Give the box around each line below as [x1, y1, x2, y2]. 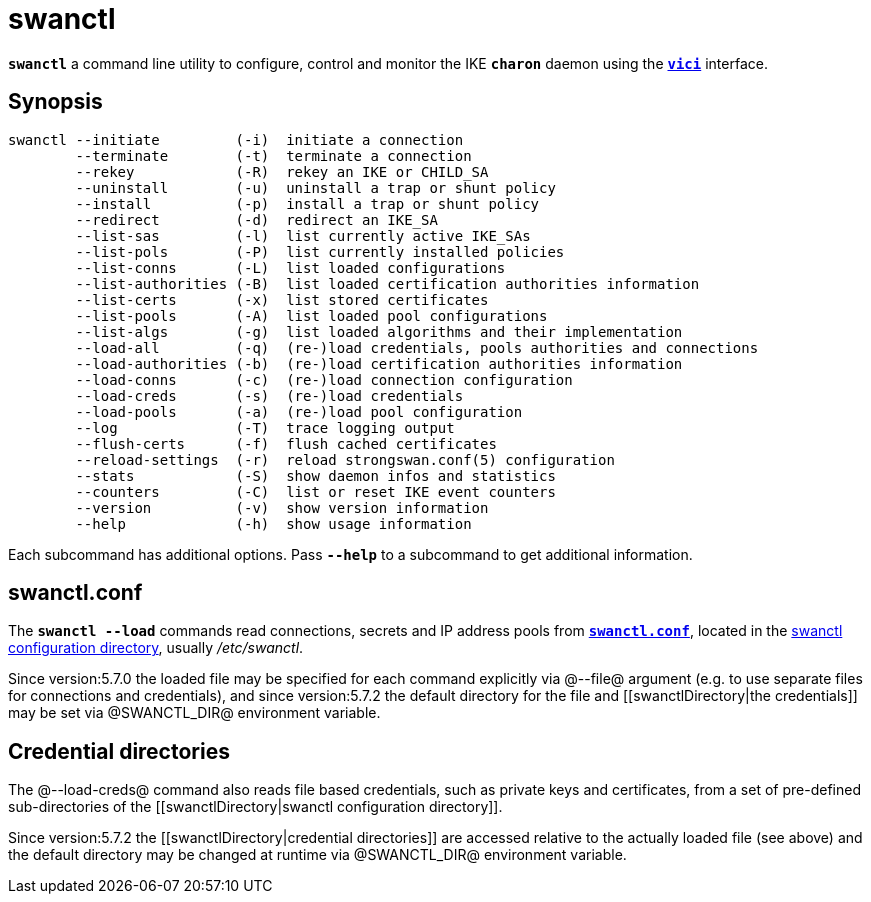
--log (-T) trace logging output [75, 419, 455, 436]
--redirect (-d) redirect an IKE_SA [75, 211, 438, 228]
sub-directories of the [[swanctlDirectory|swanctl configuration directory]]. [8, 798, 503, 816]
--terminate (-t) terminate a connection [75, 147, 472, 164]
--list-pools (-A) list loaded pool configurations [75, 307, 548, 324]
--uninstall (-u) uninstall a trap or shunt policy [75, 179, 556, 196]
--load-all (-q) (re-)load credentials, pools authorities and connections [75, 339, 759, 356]
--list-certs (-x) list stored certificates [75, 291, 489, 308]
